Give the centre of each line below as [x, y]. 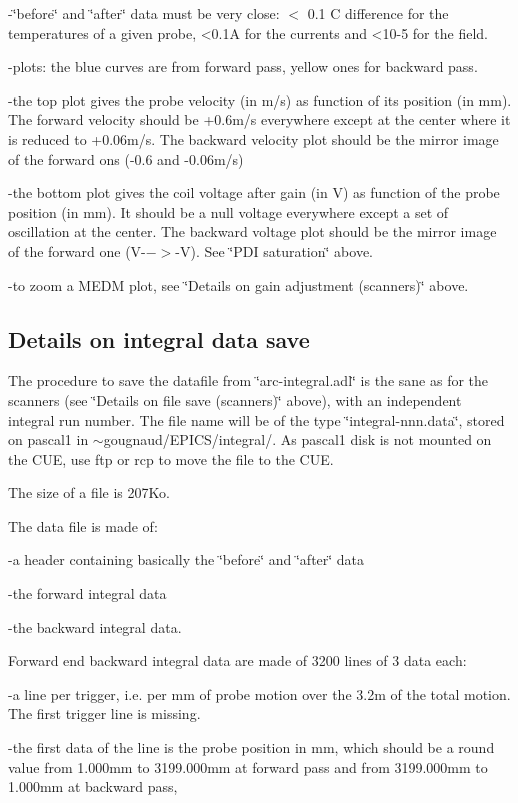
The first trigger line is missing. [104, 713]
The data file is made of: [83, 525]
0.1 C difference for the [378, 13]
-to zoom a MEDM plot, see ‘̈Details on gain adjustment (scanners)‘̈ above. [238, 284]
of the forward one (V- [77, 250]
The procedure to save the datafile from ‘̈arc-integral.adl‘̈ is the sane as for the [248, 380]
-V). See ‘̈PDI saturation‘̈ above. [274, 250]
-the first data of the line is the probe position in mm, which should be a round [251, 747]
